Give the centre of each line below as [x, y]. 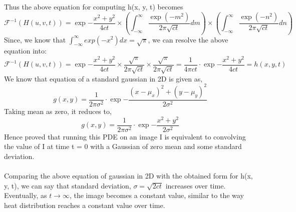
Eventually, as [26, 195]
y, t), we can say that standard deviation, [68, 185]
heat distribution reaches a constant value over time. [85, 205]
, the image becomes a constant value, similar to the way [157, 195]
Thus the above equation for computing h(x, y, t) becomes [94, 6]
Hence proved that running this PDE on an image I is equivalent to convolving [125, 136]
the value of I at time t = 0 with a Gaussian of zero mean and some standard [123, 146]
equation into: [25, 51]
